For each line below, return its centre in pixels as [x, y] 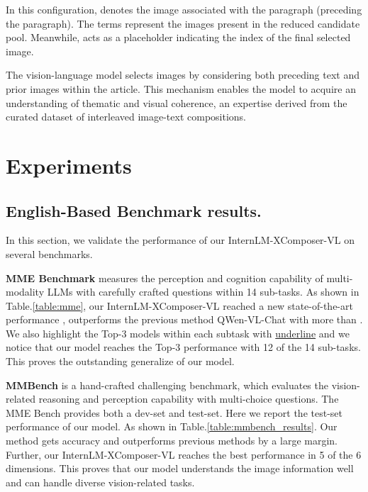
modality [25, 292]
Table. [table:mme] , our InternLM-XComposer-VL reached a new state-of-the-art [179, 305]
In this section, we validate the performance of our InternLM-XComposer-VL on [180, 240]
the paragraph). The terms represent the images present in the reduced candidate [183, 23]
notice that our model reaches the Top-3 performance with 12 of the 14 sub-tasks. [183, 347]
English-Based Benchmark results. [134, 210]
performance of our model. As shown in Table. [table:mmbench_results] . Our [172, 426]
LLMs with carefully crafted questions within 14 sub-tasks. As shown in [203, 292]
